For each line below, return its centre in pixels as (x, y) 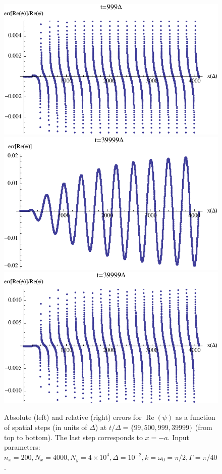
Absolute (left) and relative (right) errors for (73, 417)
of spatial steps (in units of (46, 427)
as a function (195, 417)
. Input (178, 437)
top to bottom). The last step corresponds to (73, 437)
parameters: (22, 447)
